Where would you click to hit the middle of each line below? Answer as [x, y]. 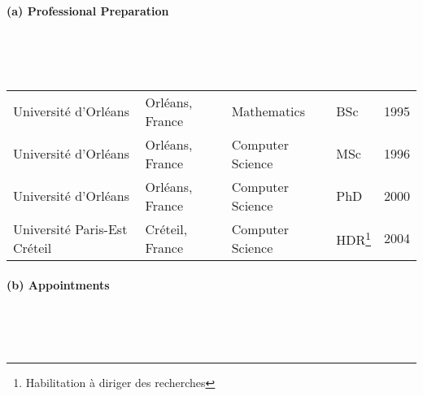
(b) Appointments [58, 284]
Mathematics [268, 111]
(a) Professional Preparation [88, 10]
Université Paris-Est [70, 228]
